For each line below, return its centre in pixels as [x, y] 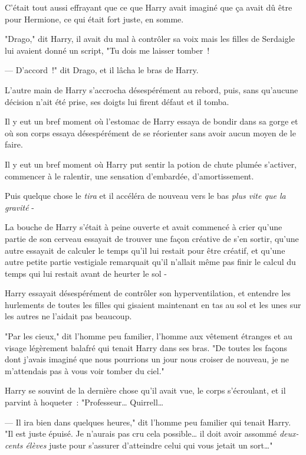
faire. [14, 144]
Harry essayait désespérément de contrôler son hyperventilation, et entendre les [148, 293]
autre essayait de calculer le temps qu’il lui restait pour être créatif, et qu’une [145, 250]
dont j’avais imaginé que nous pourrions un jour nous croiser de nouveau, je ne [147, 359]
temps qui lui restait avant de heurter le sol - [86, 273]
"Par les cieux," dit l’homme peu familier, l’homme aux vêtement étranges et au [149, 336]
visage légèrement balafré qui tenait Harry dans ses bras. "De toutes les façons [146, 347]
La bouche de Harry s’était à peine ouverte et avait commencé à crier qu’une [144, 227]
